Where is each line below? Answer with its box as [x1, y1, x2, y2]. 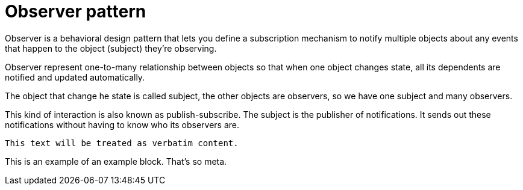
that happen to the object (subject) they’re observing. [5, 43, 217, 54]
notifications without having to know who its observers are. [5, 119, 240, 130]
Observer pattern [5, 1, 146, 22]
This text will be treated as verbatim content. [5, 138, 239, 148]
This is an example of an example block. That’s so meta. [5, 156, 227, 167]
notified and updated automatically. [5, 72, 145, 82]
